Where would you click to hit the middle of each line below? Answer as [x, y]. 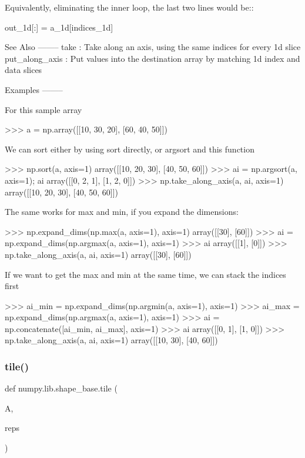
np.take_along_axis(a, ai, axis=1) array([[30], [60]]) [98, 254]
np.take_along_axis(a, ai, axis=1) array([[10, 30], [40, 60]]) [111, 340]
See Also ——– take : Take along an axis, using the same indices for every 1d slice [153, 47]
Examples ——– [34, 89]
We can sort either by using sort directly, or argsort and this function [130, 149]
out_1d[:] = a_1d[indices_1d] [59, 27]
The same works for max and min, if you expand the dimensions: [122, 212]
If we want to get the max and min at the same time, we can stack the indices [145, 274]
